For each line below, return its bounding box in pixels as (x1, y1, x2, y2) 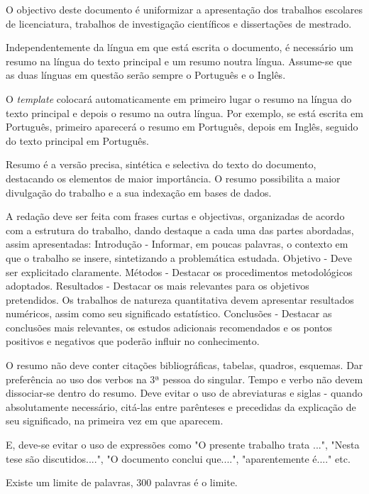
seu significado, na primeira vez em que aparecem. (6, 413, 224, 428)
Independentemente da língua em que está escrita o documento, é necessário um (6, 40, 353, 55)
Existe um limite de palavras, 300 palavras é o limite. (6, 475, 238, 490)
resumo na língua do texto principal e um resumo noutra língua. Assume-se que (6, 53, 352, 68)
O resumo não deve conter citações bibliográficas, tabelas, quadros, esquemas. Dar (6, 358, 363, 373)
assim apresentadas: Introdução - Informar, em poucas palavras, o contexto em (6, 236, 348, 251)
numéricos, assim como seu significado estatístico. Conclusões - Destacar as (6, 306, 332, 321)
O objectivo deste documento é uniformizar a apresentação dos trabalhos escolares (6, 2, 363, 16)
